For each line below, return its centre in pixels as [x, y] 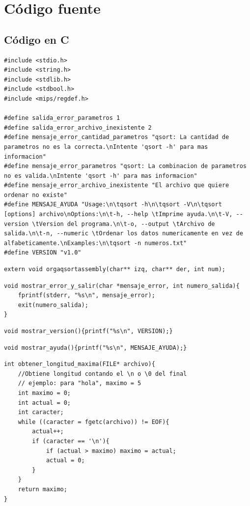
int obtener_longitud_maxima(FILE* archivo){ [80, 364]
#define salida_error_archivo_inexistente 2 [78, 127]
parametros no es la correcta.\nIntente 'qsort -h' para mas [106, 147]
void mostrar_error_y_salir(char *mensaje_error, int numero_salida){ [122, 286]
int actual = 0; [44, 403]
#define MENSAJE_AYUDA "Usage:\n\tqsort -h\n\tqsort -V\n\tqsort [113, 205]
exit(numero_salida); [53, 305]
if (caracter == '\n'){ [71, 441]
